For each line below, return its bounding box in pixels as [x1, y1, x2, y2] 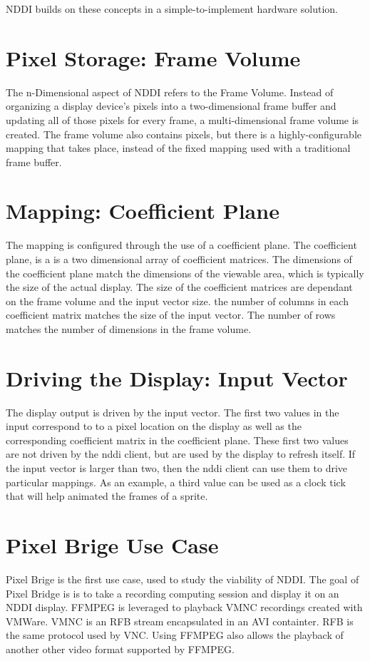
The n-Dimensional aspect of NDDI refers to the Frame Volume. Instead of [6, 84, 334, 99]
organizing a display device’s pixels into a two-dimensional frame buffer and [6, 98, 336, 113]
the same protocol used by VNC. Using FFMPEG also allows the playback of [6, 627, 344, 642]
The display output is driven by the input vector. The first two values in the [6, 404, 339, 419]
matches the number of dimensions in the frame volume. [6, 321, 252, 336]
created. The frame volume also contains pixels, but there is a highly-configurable [6, 126, 362, 141]
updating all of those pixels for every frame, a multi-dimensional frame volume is [6, 112, 359, 127]
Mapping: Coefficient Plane [6, 196, 279, 225]
